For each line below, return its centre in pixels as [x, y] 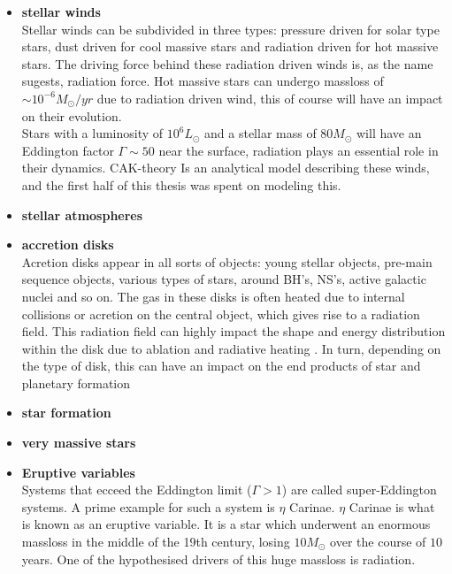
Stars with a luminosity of [92, 133]
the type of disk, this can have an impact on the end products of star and [221, 366]
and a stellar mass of [260, 133]
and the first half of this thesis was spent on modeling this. [181, 184]
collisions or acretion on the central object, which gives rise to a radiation [221, 314]
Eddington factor [68, 150]
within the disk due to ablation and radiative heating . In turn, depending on [231, 348]
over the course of [378, 542]
